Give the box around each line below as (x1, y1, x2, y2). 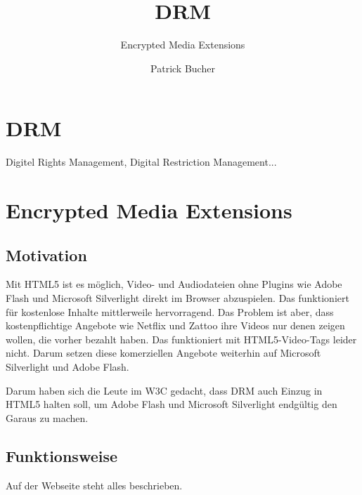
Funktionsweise (6, 444, 118, 466)
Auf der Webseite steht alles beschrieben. (6, 477, 183, 492)
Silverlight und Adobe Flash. (6, 359, 129, 374)
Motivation (6, 244, 87, 265)
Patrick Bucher (150, 60, 215, 75)
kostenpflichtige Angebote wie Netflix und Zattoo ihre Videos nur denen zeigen (6, 318, 345, 333)
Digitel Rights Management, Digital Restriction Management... (6, 154, 277, 169)
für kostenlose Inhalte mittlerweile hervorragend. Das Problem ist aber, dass (6, 304, 334, 319)
